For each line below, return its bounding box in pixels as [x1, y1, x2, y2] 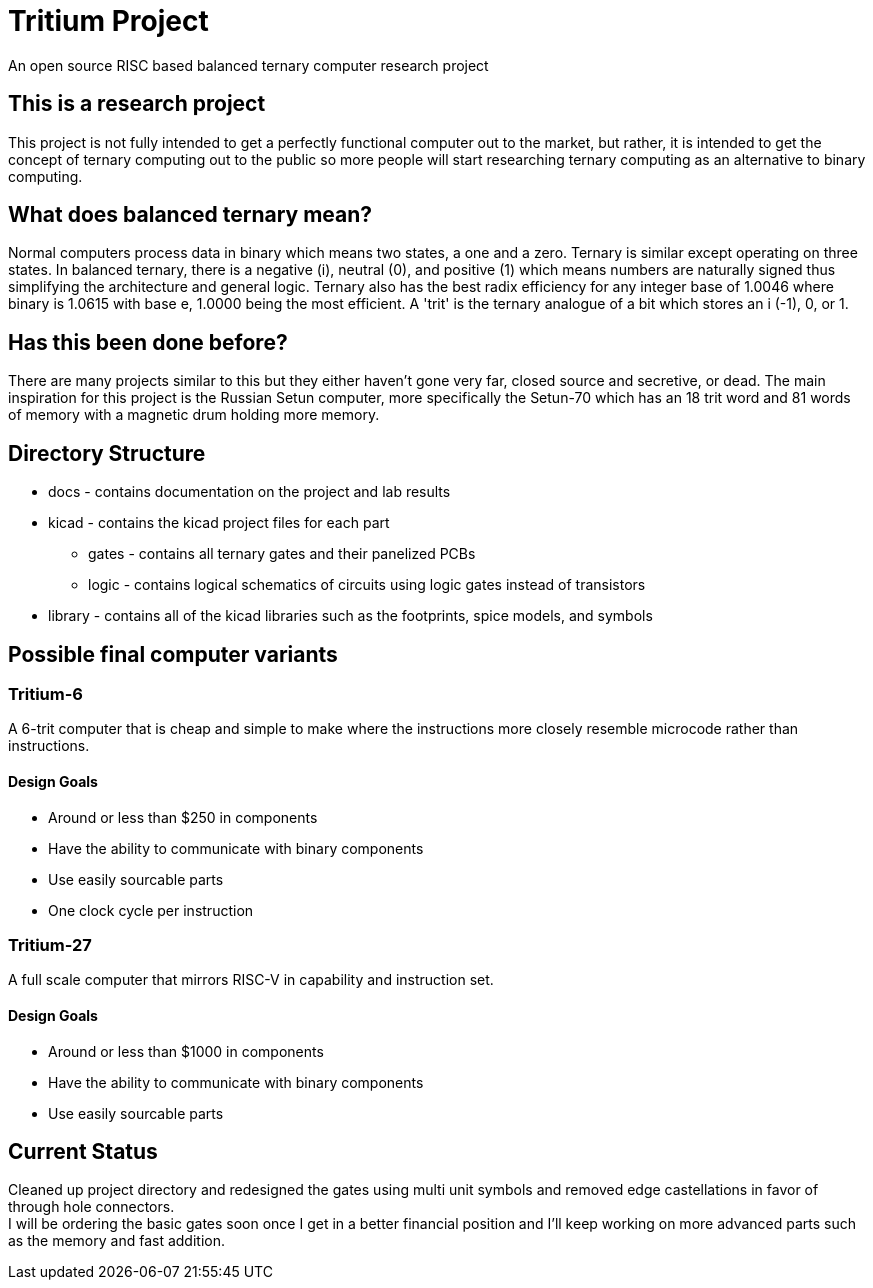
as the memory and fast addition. [8, 1232, 225, 1250]
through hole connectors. [8, 1198, 175, 1216]
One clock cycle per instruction [48, 901, 254, 919]
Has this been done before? [8, 329, 288, 355]
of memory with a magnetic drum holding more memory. [8, 406, 380, 424]
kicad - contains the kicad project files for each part [48, 514, 390, 532]
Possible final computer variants [8, 641, 338, 667]
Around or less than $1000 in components [48, 1042, 324, 1060]
